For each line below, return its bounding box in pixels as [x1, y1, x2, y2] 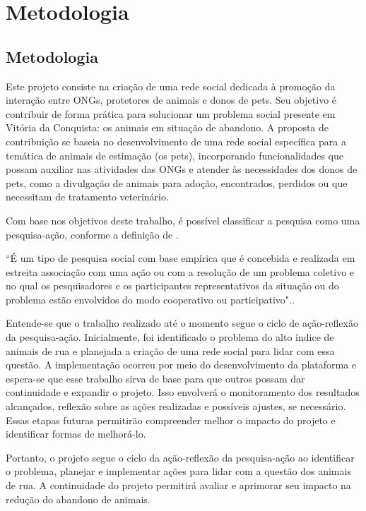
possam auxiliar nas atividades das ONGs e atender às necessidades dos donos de [6, 162, 358, 176]
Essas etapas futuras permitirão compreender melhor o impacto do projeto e [6, 412, 336, 427]
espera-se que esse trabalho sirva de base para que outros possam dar [6, 371, 305, 385]
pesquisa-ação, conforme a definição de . [6, 227, 179, 241]
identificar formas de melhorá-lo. [6, 426, 146, 441]
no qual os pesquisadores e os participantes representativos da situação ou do [6, 278, 339, 293]
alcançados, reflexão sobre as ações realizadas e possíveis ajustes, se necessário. [6, 399, 346, 414]
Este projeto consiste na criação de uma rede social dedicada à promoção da [6, 78, 336, 93]
